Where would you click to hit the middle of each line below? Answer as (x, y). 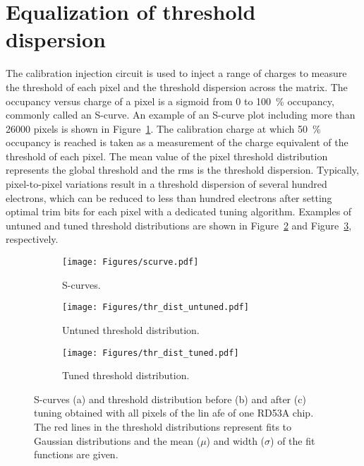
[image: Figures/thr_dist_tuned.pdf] (151, 353)
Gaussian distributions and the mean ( (117, 440)
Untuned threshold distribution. (131, 329)
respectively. (32, 239)
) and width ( (236, 440)
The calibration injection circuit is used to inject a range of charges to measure (176, 73)
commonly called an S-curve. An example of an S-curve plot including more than (181, 115)
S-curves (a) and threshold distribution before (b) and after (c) (170, 399)
